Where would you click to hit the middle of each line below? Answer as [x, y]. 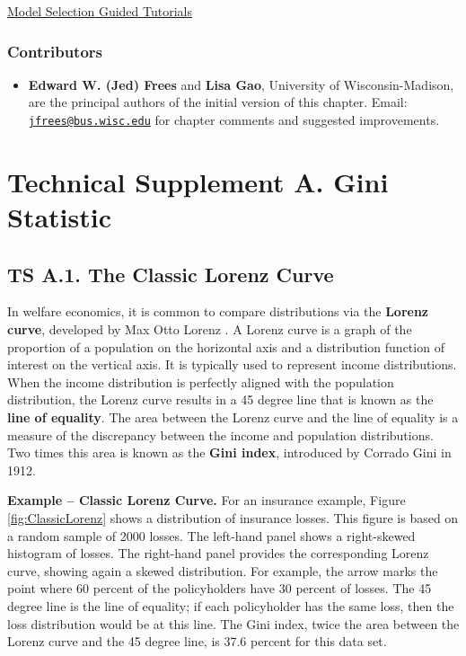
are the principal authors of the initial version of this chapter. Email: [218, 102]
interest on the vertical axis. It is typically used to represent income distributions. [232, 364]
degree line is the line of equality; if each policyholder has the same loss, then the [231, 605]
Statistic [59, 217]
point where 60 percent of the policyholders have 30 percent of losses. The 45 [220, 588]
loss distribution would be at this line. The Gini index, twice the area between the [233, 623]
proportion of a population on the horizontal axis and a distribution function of [226, 346]
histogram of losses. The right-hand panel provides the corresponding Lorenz [218, 553]
